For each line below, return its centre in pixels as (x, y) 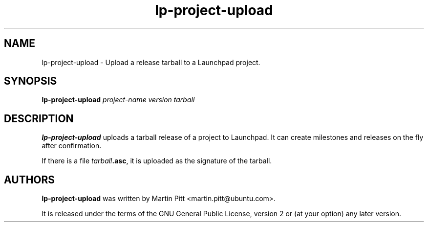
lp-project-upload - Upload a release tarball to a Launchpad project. (151, 62)
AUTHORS (30, 180)
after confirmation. (72, 146)
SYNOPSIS (31, 81)
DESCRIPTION (39, 118)
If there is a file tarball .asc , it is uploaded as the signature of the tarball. (157, 161)
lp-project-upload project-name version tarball (118, 100)
